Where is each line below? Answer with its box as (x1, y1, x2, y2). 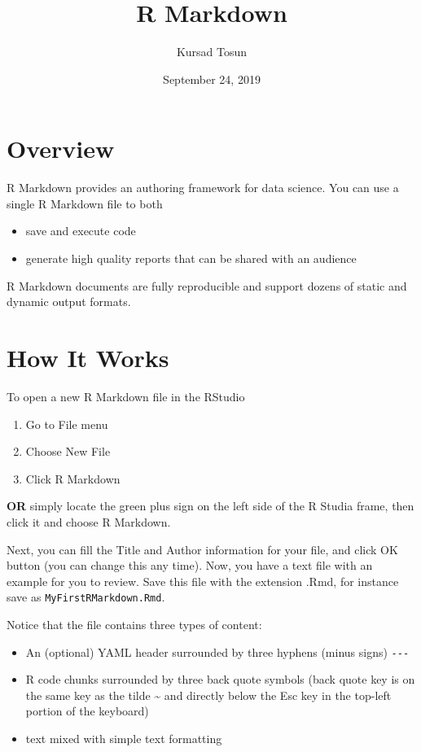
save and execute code (25, 222, 136, 239)
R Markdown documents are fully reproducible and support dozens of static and (7, 277, 407, 294)
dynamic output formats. (7, 293, 131, 310)
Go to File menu (25, 415, 108, 432)
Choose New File (25, 443, 111, 460)
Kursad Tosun (176, 43, 248, 60)
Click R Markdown (25, 470, 121, 487)
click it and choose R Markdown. (7, 513, 171, 530)
